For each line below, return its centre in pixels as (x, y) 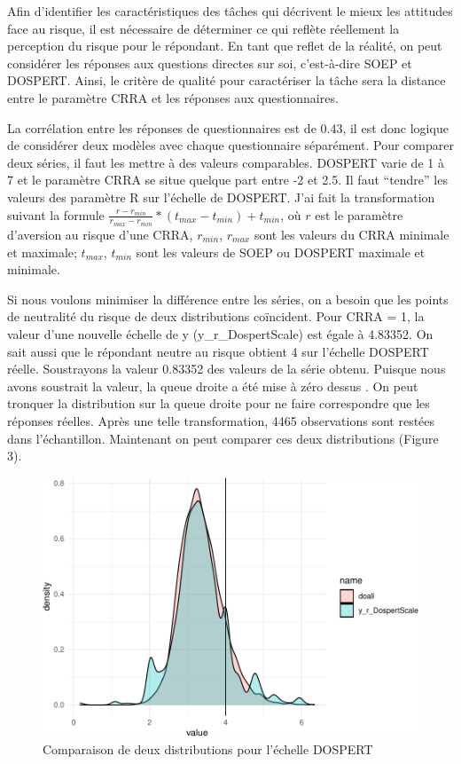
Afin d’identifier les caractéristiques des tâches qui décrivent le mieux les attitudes (230, 11)
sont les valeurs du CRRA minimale (352, 234)
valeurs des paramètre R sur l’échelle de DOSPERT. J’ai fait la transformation (221, 197)
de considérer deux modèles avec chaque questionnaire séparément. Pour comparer (230, 145)
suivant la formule (56, 214)
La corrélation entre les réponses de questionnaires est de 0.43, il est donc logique (228, 127)
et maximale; (42, 252)
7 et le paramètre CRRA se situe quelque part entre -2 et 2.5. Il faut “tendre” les (227, 180)
